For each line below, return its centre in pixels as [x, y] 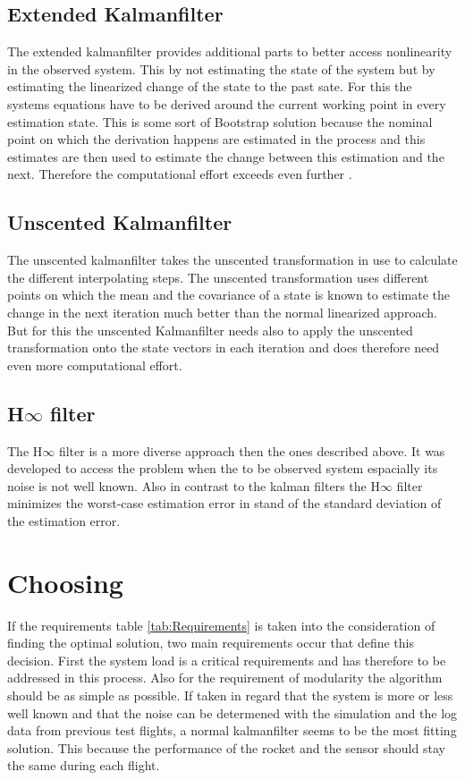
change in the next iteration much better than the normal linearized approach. [222, 312]
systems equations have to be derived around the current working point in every [227, 103]
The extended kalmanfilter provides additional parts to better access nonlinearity [230, 51]
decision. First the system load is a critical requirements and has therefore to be [227, 660]
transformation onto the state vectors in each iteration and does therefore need [224, 348]
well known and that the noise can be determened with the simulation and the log [232, 712]
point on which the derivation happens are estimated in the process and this [216, 139]
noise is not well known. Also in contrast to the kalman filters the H [194, 485]
